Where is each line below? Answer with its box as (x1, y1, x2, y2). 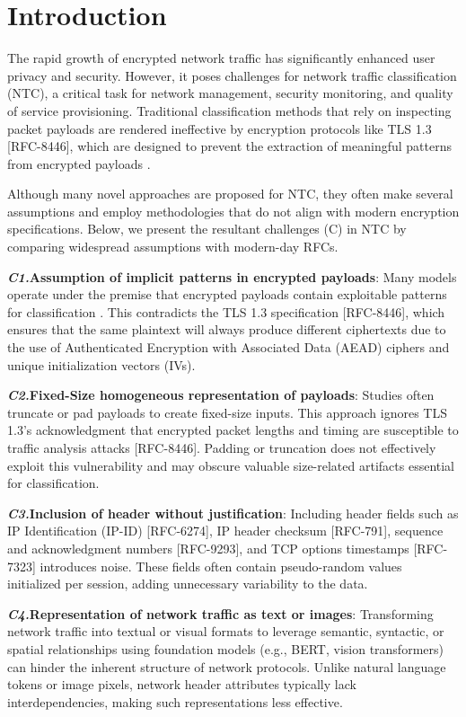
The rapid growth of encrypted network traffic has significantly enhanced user (7, 49, 435, 67)
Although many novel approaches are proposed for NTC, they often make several (7, 184, 453, 203)
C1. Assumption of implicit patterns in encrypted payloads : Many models (7, 267, 457, 286)
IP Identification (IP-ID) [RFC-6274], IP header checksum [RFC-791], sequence (7, 521, 444, 540)
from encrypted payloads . (7, 154, 151, 173)
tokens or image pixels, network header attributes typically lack (7, 675, 356, 694)
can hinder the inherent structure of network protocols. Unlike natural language (7, 657, 446, 676)
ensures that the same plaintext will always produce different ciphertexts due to (7, 320, 446, 339)
